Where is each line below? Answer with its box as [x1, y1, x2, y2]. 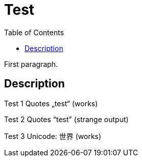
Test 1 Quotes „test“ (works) [4, 99, 98, 108]
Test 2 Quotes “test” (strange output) [4, 114, 129, 124]
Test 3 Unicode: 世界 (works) [4, 131, 102, 141]
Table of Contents [4, 28, 64, 37]
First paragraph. [4, 59, 58, 68]
